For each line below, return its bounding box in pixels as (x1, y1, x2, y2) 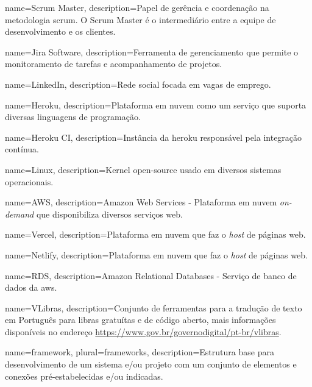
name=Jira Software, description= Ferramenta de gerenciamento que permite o (5, 45, 299, 58)
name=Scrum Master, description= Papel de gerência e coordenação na (5, 1, 269, 13)
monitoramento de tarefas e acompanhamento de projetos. (5, 57, 222, 70)
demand (5, 207, 34, 220)
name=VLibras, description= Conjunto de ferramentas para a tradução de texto (5, 301, 302, 314)
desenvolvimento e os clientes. (5, 25, 116, 38)
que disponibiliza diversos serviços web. (36, 207, 183, 220)
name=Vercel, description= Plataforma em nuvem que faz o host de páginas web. (5, 228, 306, 241)
